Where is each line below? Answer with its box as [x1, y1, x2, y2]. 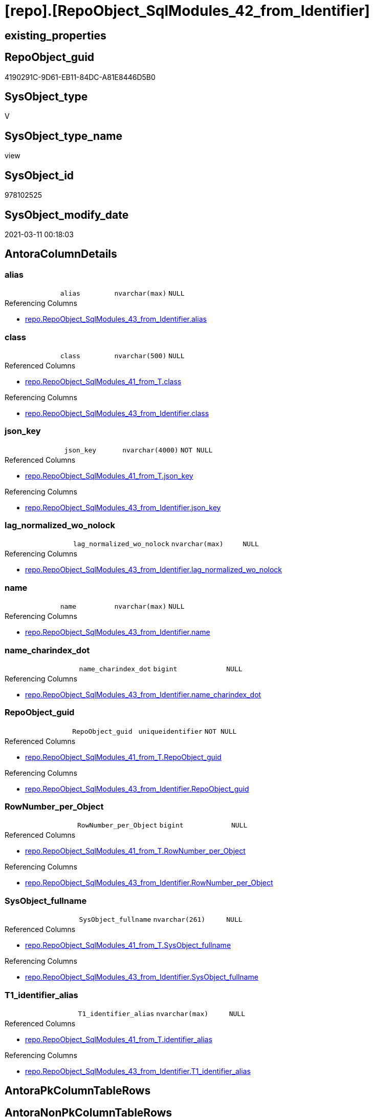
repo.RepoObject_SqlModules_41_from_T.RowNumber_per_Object [25, 846, 246, 856]
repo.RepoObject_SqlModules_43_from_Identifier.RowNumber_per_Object [25, 878, 273, 887]
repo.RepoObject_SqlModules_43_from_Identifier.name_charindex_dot [25, 690, 261, 699]
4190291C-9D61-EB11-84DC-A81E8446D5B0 [5, 72, 156, 81]
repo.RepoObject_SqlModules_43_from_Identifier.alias [25, 315, 207, 324]
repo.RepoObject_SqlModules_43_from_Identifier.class [25, 408, 209, 418]
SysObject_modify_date [5, 208, 129, 221]
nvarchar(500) [114, 351, 167, 360]
